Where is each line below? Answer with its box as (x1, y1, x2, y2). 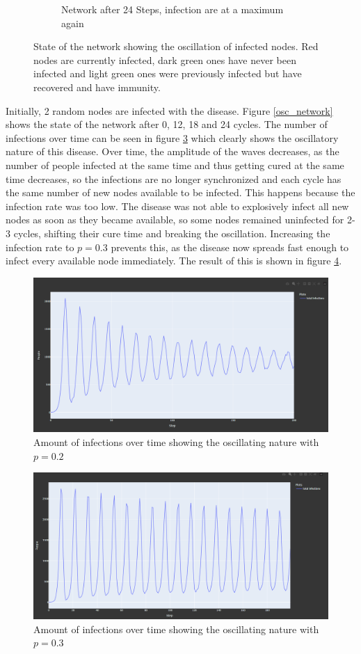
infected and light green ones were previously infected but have (33, 66, 302, 81)
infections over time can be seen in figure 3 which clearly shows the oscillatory (6, 130, 339, 145)
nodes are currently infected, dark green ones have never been (33, 52, 296, 67)
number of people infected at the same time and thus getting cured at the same (6, 157, 344, 172)
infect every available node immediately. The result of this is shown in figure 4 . (6, 253, 342, 268)
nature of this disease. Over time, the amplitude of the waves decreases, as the (6, 144, 339, 159)
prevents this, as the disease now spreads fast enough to (111, 239, 349, 254)
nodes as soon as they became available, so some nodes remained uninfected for (6, 212, 344, 227)
